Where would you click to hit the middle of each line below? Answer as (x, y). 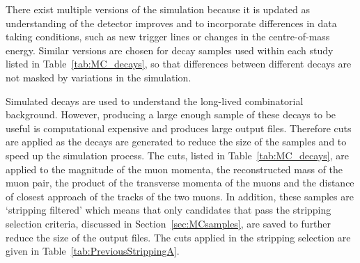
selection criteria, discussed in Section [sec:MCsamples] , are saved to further (169, 223)
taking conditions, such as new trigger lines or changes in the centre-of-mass (168, 37)
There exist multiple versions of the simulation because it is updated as (158, 9)
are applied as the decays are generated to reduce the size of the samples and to (176, 142)
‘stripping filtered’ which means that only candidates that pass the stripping (169, 210)
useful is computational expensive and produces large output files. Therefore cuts (179, 128)
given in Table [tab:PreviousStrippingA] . (93, 251)
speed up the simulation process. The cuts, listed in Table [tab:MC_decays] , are (177, 155)
